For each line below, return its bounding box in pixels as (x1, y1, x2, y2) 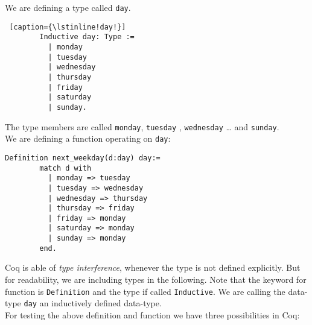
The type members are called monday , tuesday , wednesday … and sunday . (5, 120, 279, 133)
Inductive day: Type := (39, 33, 135, 42)
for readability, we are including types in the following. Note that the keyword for (5, 273, 307, 286)
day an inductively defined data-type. (24, 297, 162, 309)
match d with (39, 163, 92, 172)
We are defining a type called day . (5, 1, 131, 13)
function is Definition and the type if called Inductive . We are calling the (5, 285, 285, 297)
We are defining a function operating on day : (5, 132, 171, 145)
